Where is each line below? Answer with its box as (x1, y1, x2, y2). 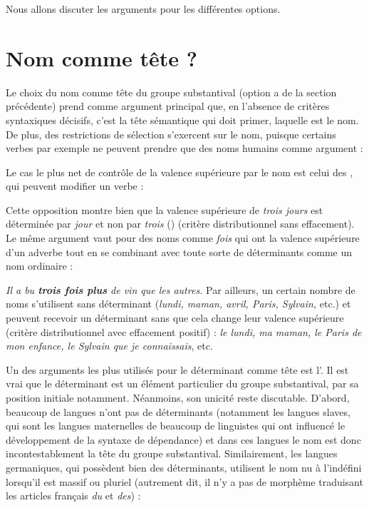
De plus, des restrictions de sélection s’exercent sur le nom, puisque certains (6, 126, 336, 141)
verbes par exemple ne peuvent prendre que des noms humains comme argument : (6, 141, 363, 156)
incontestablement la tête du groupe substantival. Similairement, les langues (6, 446, 338, 461)
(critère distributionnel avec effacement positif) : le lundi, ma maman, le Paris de (6, 324, 362, 339)
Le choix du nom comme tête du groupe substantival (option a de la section (6, 84, 337, 99)
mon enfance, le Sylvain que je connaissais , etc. (6, 338, 213, 353)
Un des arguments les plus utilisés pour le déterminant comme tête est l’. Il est (6, 362, 349, 377)
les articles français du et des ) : (6, 488, 141, 503)
